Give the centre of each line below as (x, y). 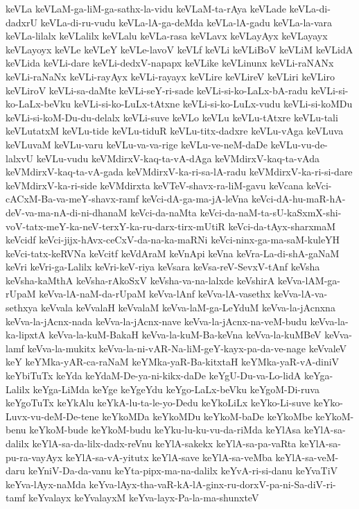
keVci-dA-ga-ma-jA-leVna (195, 199)
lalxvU (20, 158)
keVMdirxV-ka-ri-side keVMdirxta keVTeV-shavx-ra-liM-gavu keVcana (155, 185)
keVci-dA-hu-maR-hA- (298, 199)
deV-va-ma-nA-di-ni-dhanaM (67, 212)
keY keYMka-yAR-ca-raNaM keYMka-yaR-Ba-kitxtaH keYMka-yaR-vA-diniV (173, 362)
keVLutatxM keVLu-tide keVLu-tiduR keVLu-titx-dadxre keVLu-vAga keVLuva (175, 131)
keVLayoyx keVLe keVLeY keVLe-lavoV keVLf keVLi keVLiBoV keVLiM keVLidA (179, 49)
